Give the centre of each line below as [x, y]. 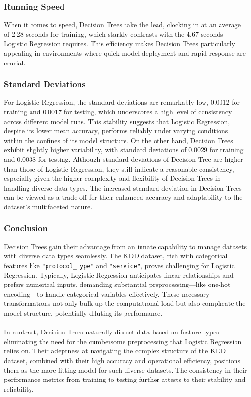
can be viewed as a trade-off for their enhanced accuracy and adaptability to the [123, 197]
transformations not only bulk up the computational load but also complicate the [125, 303]
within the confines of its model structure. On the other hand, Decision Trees [118, 140]
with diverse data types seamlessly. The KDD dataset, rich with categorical [116, 256]
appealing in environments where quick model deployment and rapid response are [125, 53]
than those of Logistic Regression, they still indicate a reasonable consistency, [119, 168]
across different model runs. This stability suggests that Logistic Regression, [117, 121]
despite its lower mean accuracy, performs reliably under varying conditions [116, 131]
